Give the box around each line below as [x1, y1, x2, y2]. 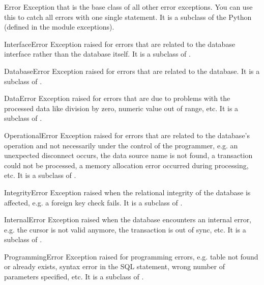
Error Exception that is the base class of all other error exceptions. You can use [4, 2, 253, 12]
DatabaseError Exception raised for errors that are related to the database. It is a [4, 65, 260, 76]
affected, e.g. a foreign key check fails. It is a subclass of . [4, 197, 183, 208]
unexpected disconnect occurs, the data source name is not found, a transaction [4, 150, 253, 161]
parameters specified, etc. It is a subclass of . [4, 271, 144, 282]
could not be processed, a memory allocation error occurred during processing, [4, 160, 249, 170]
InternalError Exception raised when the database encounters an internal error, [4, 214, 252, 225]
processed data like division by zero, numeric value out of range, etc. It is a [4, 102, 239, 113]
